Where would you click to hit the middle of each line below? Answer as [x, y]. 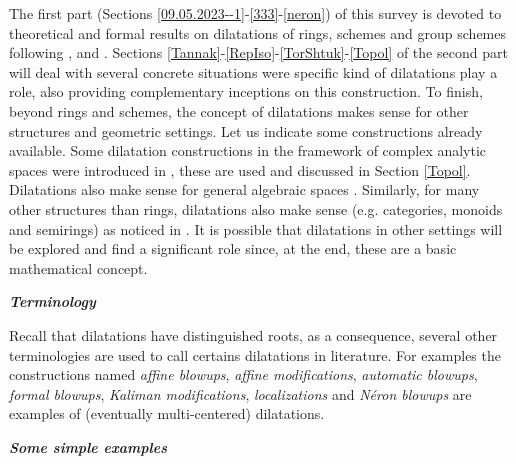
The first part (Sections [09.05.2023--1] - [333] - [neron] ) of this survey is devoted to [255, 13]
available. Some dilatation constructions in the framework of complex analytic [248, 150]
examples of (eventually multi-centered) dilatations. [167, 413]
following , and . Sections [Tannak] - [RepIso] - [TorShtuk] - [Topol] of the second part [258, 52]
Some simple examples [88, 446]
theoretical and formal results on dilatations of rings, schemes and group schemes [258, 32]
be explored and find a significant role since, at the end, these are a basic [233, 248]
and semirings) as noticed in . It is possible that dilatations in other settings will [256, 228]
